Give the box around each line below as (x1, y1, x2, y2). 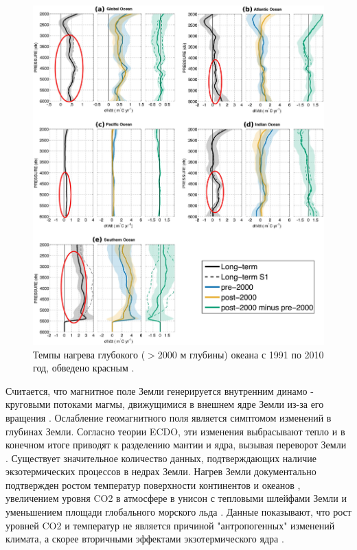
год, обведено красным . (33, 360, 135, 375)
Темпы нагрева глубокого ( (33, 347, 146, 361)
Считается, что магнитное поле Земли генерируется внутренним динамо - (5, 383, 314, 398)
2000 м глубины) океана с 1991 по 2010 (157, 347, 324, 361)
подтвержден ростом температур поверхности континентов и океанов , (5, 477, 301, 492)
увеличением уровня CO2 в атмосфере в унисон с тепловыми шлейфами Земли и (5, 491, 347, 505)
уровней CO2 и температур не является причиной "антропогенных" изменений (5, 518, 335, 532)
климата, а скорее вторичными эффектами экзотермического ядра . (5, 531, 284, 546)
